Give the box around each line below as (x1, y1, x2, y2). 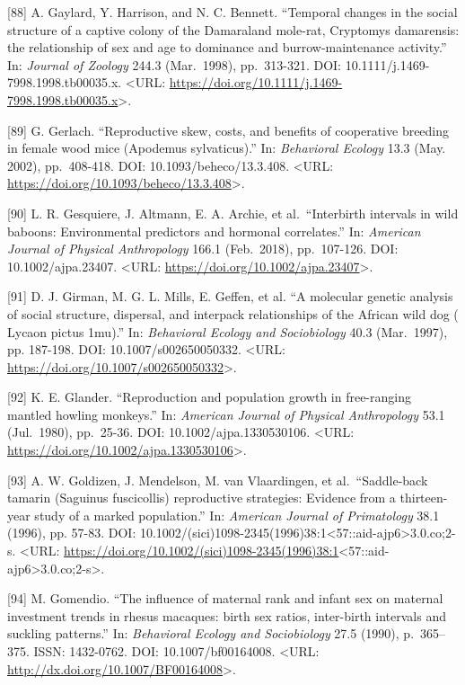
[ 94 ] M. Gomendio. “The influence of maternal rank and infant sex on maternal (7, 589, 443, 608)
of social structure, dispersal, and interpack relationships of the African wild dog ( (7, 304, 459, 323)
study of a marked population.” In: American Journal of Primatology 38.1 (34, 505, 440, 524)
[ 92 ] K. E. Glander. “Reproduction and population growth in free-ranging (7, 387, 411, 406)
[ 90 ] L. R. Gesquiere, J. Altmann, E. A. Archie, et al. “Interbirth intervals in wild (7, 203, 459, 222)
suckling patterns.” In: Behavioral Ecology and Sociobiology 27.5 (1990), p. (7, 624, 415, 643)
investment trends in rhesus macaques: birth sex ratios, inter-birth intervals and (7, 606, 446, 625)
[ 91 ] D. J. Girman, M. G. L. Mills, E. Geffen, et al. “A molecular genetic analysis (7, 287, 453, 306)
